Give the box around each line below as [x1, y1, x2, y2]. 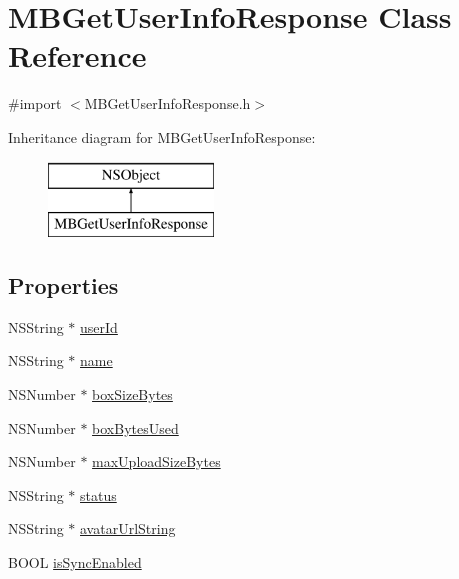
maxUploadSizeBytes [92, 451, 221, 472]
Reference [8, 35, 147, 76]
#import [8, 93, 62, 114]
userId [80, 316, 118, 337]
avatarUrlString [80, 518, 176, 539]
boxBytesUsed [92, 417, 179, 438]
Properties [8, 270, 119, 301]
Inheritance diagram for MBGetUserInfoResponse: [8, 126, 316, 147]
